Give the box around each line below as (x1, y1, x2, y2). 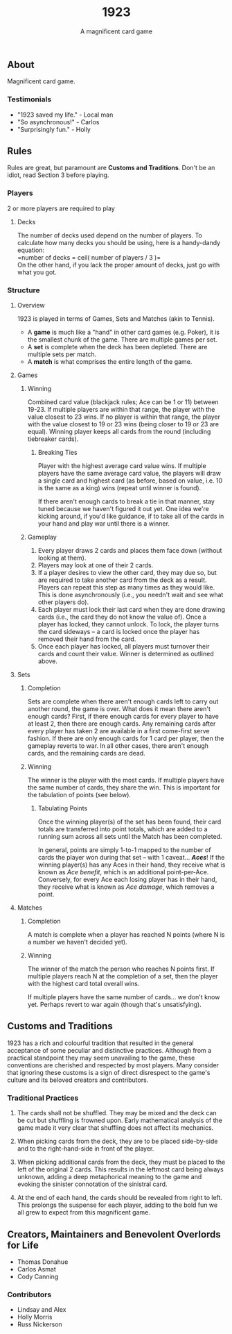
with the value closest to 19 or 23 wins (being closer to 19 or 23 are (27, 420, 220, 428)
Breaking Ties (37, 449, 78, 457)
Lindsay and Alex (17, 1306, 66, 1314)
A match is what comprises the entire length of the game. (27, 358, 193, 366)
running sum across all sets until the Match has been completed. (37, 833, 222, 841)
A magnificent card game (80, 27, 152, 35)
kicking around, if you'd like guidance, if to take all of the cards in (37, 512, 224, 521)
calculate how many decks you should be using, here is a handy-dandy (17, 238, 220, 247)
